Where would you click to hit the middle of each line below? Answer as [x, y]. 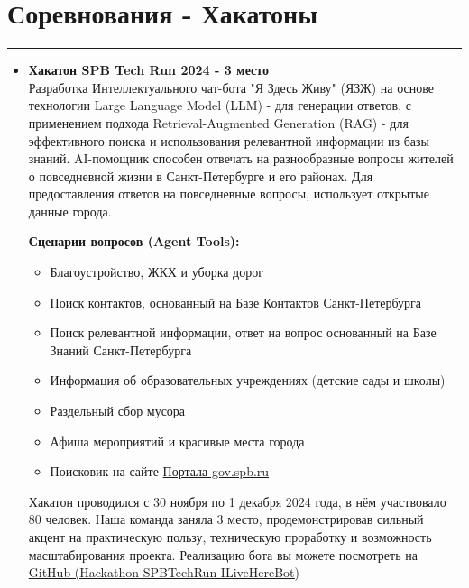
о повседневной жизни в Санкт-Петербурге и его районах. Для [201, 175]
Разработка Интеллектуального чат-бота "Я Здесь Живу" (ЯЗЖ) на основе [231, 87]
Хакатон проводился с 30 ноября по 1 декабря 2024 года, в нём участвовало [237, 501]
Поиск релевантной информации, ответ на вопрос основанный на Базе [243, 332]
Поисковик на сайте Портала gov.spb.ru [160, 471]
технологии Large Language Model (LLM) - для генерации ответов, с [220, 105]
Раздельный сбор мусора [118, 411]
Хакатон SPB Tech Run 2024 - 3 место [148, 70]
